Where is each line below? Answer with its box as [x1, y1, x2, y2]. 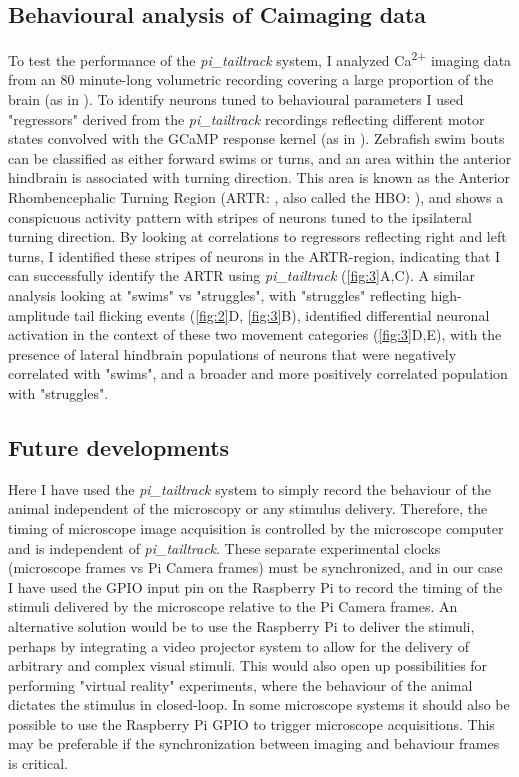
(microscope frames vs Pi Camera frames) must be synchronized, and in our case [8, 557, 503, 578]
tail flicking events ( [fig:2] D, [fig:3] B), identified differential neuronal [74, 304, 490, 325]
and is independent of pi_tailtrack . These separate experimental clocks [8, 537, 441, 558]
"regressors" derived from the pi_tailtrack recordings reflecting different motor [8, 108, 485, 129]
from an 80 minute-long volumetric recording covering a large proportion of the [8, 69, 494, 90]
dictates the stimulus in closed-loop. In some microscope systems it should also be [8, 694, 510, 715]
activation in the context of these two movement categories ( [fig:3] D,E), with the [8, 324, 502, 345]
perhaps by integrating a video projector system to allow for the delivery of [8, 635, 469, 656]
